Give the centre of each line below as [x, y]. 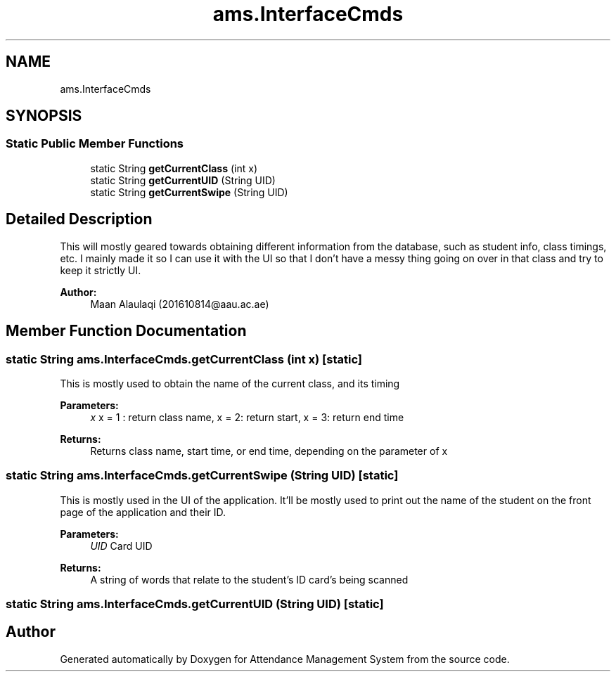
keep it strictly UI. [101, 270]
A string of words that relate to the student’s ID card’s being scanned [249, 579]
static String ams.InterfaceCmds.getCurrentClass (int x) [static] [184, 359]
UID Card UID [121, 546]
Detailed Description [79, 219]
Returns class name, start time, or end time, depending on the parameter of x [269, 451]
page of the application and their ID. [143, 512]
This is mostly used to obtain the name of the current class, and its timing [230, 383]
